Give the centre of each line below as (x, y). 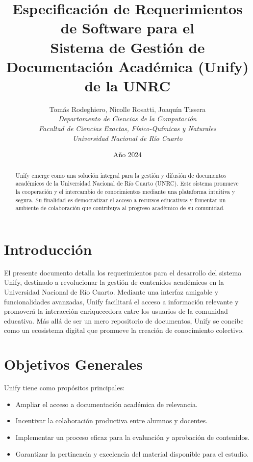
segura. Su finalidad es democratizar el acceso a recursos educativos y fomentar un (121, 200)
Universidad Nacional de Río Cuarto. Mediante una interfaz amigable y (111, 292)
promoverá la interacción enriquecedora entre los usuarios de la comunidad (116, 311)
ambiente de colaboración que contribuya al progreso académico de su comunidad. (120, 208)
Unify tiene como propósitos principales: (64, 388)
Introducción (48, 249)
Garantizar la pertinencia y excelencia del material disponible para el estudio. (132, 453)
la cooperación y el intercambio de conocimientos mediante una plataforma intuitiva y (125, 191)
